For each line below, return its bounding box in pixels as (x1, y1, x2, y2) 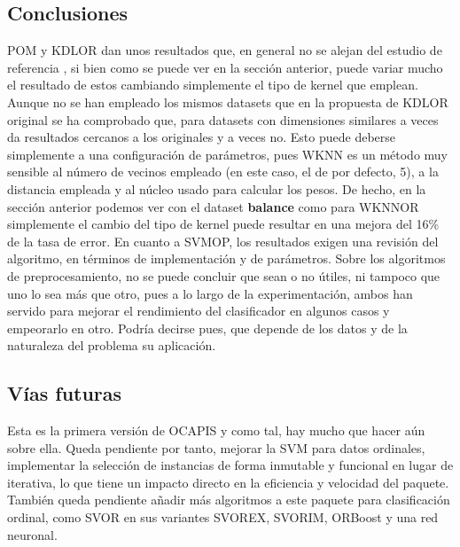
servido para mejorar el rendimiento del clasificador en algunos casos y (7, 301, 390, 320)
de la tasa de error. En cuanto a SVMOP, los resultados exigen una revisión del (7, 231, 439, 250)
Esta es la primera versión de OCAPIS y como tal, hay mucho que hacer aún (7, 421, 425, 440)
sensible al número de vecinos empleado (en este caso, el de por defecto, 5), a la (7, 162, 439, 181)
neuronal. (7, 525, 58, 543)
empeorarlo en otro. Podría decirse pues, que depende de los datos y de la (7, 318, 408, 337)
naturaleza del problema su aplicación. (7, 336, 216, 355)
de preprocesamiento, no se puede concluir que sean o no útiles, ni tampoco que (7, 266, 441, 285)
